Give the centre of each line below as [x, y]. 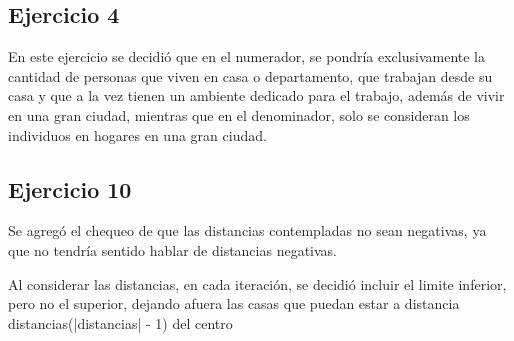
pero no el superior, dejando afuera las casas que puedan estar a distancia [234, 303]
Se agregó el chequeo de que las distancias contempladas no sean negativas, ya [247, 230]
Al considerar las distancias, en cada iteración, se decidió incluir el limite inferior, [257, 283]
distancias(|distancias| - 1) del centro [120, 322]
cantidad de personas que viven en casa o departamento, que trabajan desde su [250, 75]
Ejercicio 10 [70, 188]
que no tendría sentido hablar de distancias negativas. [173, 249]
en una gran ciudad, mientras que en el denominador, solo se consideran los [239, 114]
